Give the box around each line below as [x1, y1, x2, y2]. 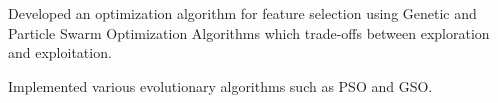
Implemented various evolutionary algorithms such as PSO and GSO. [8, 75, 433, 96]
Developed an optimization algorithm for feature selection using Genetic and [8, 3, 477, 23]
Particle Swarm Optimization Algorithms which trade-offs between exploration [8, 22, 490, 43]
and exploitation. [8, 42, 112, 63]
